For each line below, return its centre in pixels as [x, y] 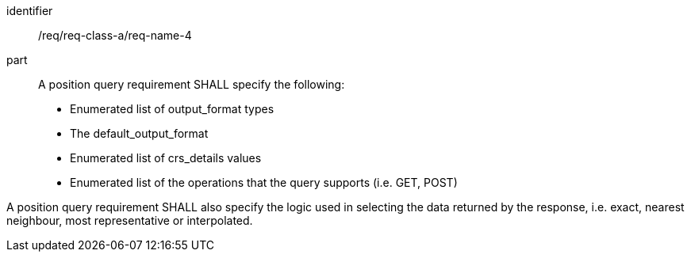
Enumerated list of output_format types [172, 109]
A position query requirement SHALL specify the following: [192, 84]
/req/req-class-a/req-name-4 [115, 35]
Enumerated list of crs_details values [166, 158]
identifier [30, 11]
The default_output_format [139, 133]
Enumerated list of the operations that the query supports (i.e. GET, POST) [264, 182]
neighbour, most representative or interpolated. [130, 220]
